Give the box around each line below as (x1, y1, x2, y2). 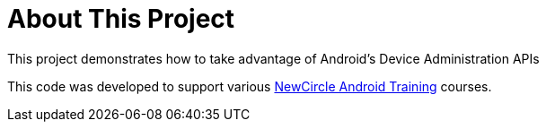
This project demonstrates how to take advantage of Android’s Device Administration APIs (7, 50, 540, 66)
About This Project (7, 4, 235, 34)
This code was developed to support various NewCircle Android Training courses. (7, 78, 492, 94)
